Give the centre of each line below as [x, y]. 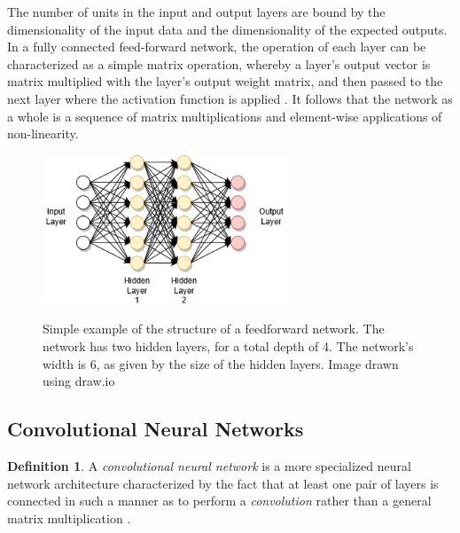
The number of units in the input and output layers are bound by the [196, 12]
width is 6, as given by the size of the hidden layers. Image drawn [221, 363]
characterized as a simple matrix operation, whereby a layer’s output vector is [219, 63]
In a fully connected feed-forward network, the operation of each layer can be [217, 47]
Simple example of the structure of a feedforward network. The [214, 329]
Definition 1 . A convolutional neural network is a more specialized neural [209, 466]
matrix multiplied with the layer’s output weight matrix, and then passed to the [225, 81]
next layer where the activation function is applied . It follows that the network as [230, 98]
